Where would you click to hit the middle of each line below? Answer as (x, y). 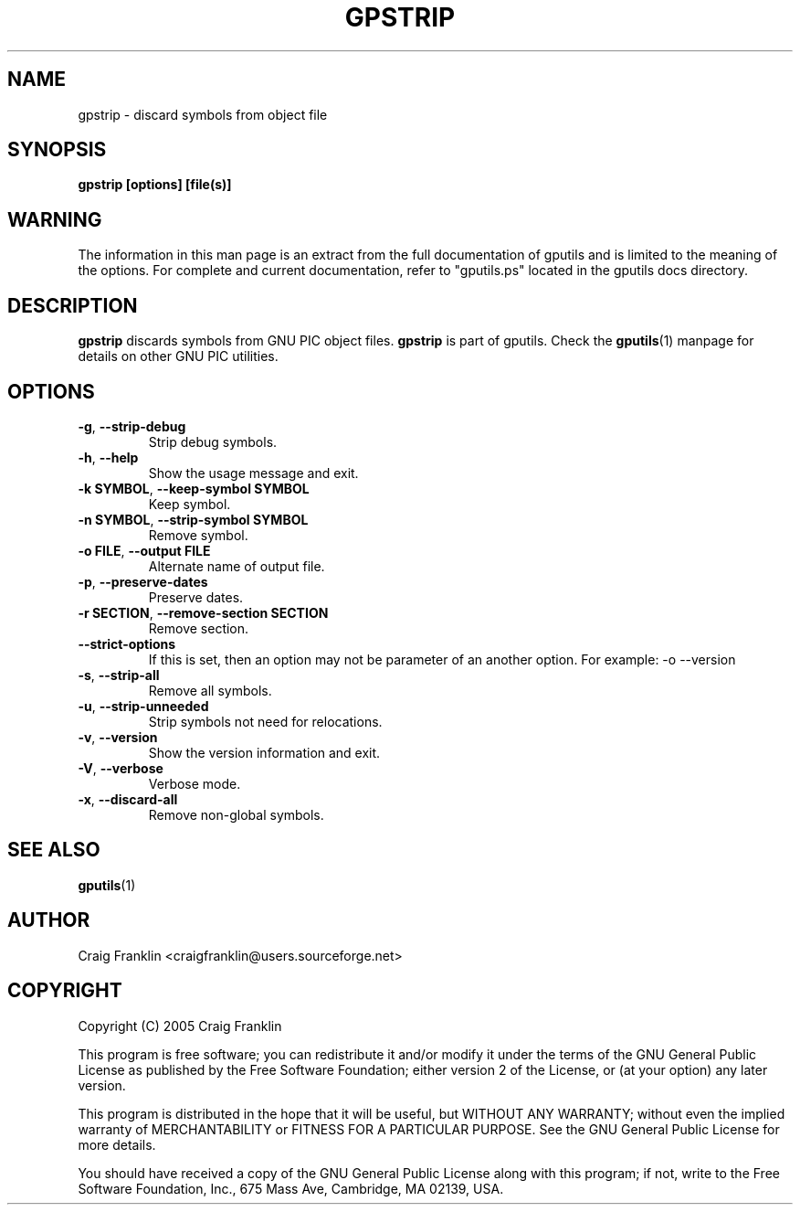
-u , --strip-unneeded (143, 706)
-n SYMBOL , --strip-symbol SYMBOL (193, 519)
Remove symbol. (198, 535)
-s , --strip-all (119, 675)
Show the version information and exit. (264, 752)
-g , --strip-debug (132, 426)
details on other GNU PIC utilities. (178, 356)
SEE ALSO (54, 850)
